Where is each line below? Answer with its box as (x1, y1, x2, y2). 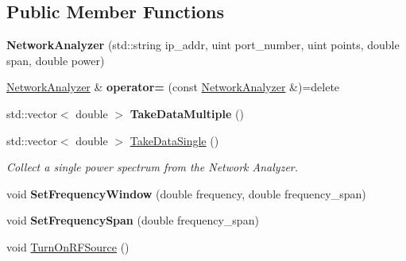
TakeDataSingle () (130, 132, 219, 148)
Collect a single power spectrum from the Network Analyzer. (6, 159, 299, 175)
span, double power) (6, 52, 105, 68)
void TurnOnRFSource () (6, 238, 130, 255)
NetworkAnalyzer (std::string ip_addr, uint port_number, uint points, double (6, 36, 400, 53)
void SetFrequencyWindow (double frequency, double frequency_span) (6, 185, 366, 202)
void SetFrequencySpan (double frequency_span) (6, 212, 259, 228)
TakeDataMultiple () (130, 105, 244, 121)
